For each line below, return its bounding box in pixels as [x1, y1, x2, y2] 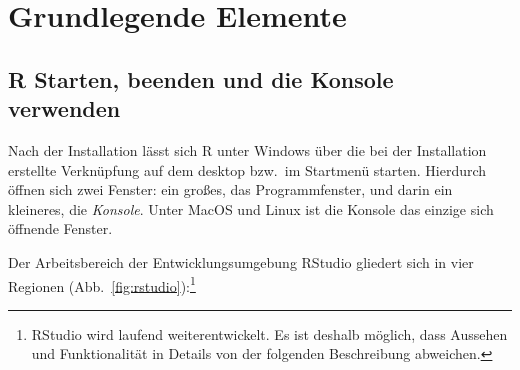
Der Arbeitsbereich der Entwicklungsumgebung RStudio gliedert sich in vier [8, 251, 474, 272]
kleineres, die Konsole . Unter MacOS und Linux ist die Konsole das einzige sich [8, 198, 494, 219]
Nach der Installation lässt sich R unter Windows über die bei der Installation [8, 139, 487, 160]
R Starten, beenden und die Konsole [8, 63, 394, 94]
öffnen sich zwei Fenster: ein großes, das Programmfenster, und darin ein [8, 179, 453, 200]
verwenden [8, 93, 121, 124]
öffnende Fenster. [8, 218, 113, 239]
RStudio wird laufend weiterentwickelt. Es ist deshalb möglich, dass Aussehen [31, 323, 508, 344]
